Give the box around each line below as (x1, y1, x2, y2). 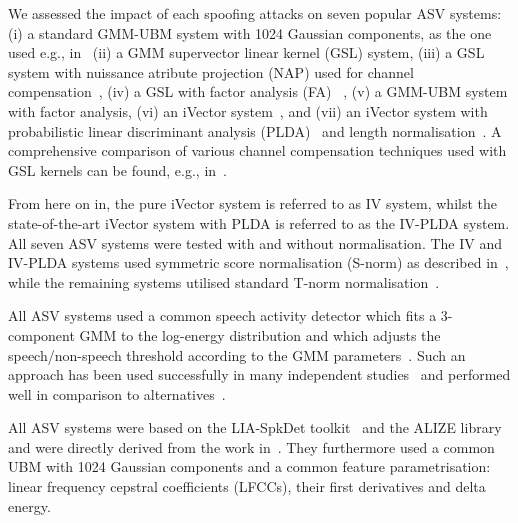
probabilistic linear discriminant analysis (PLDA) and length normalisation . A (8, 120, 502, 141)
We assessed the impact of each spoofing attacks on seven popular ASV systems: (8, 3, 502, 23)
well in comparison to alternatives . (8, 383, 226, 404)
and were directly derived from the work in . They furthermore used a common (8, 436, 495, 457)
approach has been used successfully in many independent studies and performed (8, 364, 511, 385)
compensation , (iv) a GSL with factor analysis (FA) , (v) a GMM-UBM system (8, 81, 508, 102)
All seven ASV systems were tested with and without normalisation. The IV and (8, 232, 503, 253)
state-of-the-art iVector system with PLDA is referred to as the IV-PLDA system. (8, 212, 510, 233)
